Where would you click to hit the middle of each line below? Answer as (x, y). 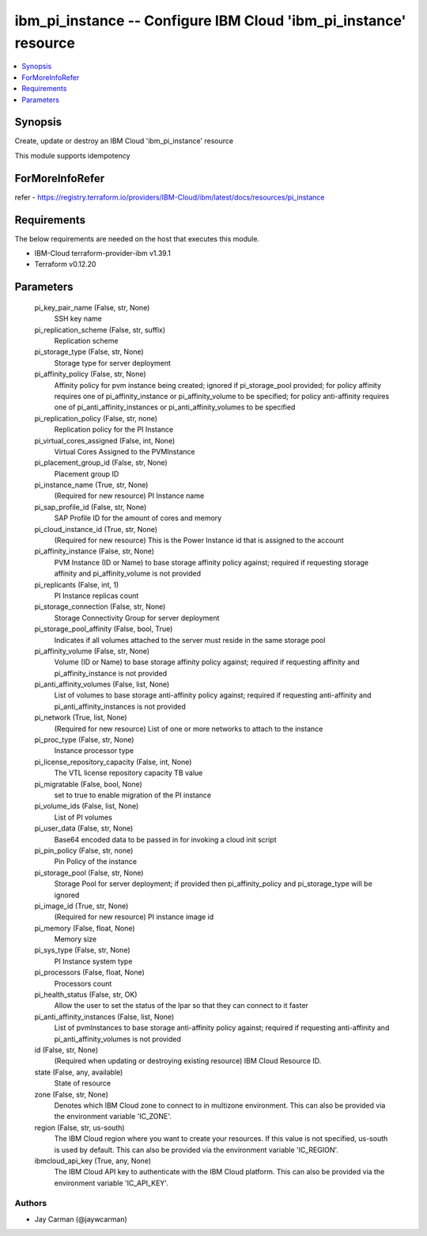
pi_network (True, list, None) (81, 717)
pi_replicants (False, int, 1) (77, 584)
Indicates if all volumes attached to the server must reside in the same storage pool (190, 640)
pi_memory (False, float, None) (85, 928)
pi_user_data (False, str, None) (84, 828)
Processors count (83, 983)
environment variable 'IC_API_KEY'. (111, 1183)
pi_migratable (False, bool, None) (88, 784)
